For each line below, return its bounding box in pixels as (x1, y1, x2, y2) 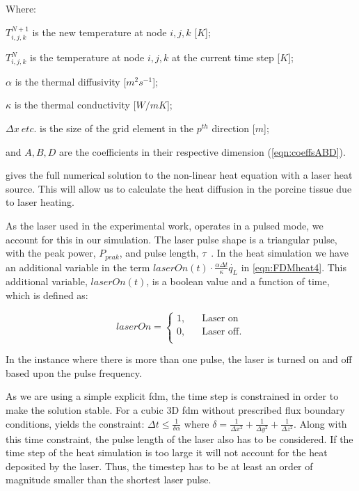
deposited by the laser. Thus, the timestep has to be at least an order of (6, 458, 313, 473)
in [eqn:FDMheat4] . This (241, 259, 347, 274)
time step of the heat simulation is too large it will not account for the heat (6, 445, 328, 460)
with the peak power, (6, 245, 96, 260)
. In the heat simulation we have (211, 245, 349, 260)
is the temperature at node (29, 50, 145, 65)
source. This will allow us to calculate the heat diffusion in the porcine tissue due (6, 181, 352, 195)
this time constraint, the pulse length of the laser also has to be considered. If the (6, 431, 353, 446)
